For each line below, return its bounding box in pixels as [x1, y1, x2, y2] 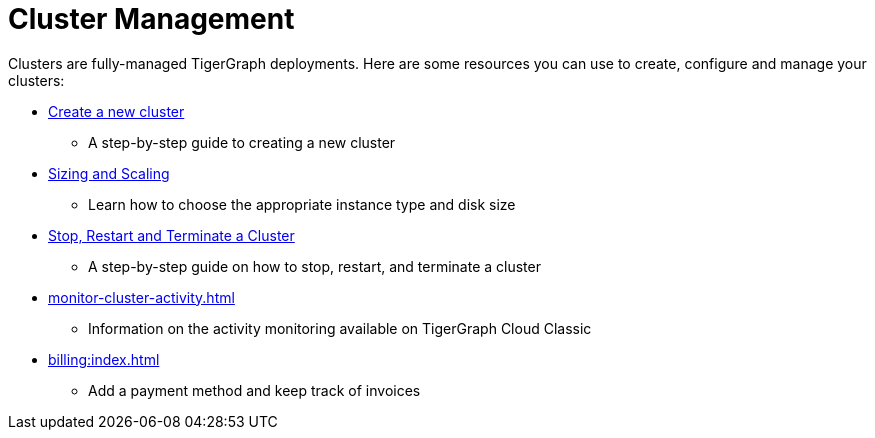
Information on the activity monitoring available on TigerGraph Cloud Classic [88, 319, 592, 337]
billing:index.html [48, 350, 160, 368]
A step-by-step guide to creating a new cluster [88, 133, 396, 151]
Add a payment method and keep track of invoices [88, 381, 421, 399]
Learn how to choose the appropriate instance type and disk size [88, 195, 516, 213]
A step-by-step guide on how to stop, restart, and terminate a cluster [88, 257, 541, 275]
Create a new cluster [48, 102, 185, 120]
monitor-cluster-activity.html [48, 288, 235, 306]
